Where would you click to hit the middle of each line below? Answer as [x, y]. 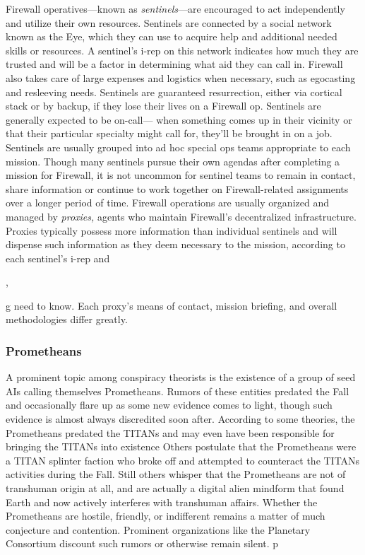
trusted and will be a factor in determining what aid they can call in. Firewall [174, 64]
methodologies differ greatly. [67, 319]
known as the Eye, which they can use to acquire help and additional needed [172, 36]
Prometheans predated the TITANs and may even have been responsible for [170, 432]
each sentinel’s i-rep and [58, 258]
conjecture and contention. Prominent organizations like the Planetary [158, 529]
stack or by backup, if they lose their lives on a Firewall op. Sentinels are [163, 106]
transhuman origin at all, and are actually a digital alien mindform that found [175, 488]
